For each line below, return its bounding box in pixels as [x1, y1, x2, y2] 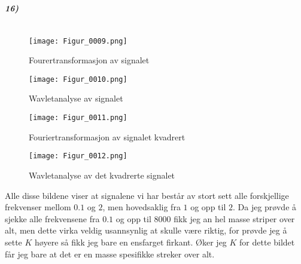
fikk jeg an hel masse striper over [174, 212, 295, 225]
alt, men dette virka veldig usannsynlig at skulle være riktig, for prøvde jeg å [5, 224, 287, 237]
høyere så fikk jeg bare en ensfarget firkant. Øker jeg [35, 235, 227, 248]
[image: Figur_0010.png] [29, 75, 127, 84]
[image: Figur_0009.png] [29, 36, 127, 45]
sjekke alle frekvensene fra [5, 212, 100, 225]
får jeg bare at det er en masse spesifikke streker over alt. [5, 247, 215, 260]
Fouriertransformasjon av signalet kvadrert [29, 130, 186, 143]
